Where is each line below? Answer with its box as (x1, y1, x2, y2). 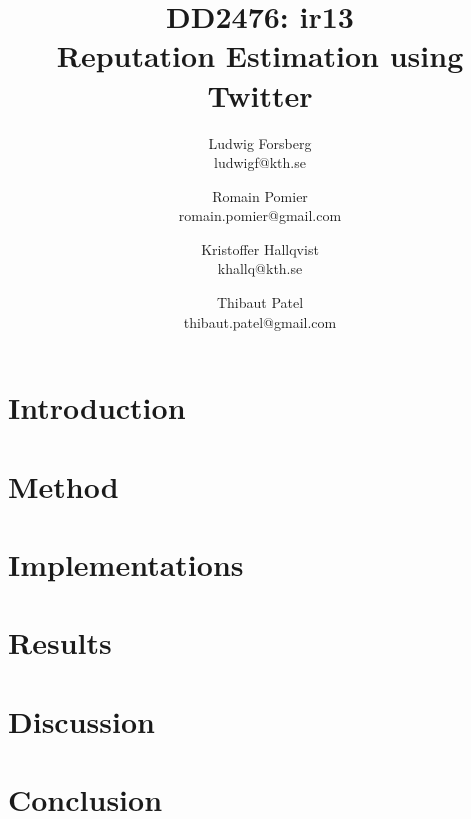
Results (8, 622, 112, 663)
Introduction (8, 387, 186, 428)
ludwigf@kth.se (214, 152, 306, 173)
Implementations (8, 544, 244, 584)
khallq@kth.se (217, 258, 303, 279)
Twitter (207, 74, 313, 115)
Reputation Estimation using (56, 35, 464, 76)
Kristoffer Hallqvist (201, 238, 319, 259)
